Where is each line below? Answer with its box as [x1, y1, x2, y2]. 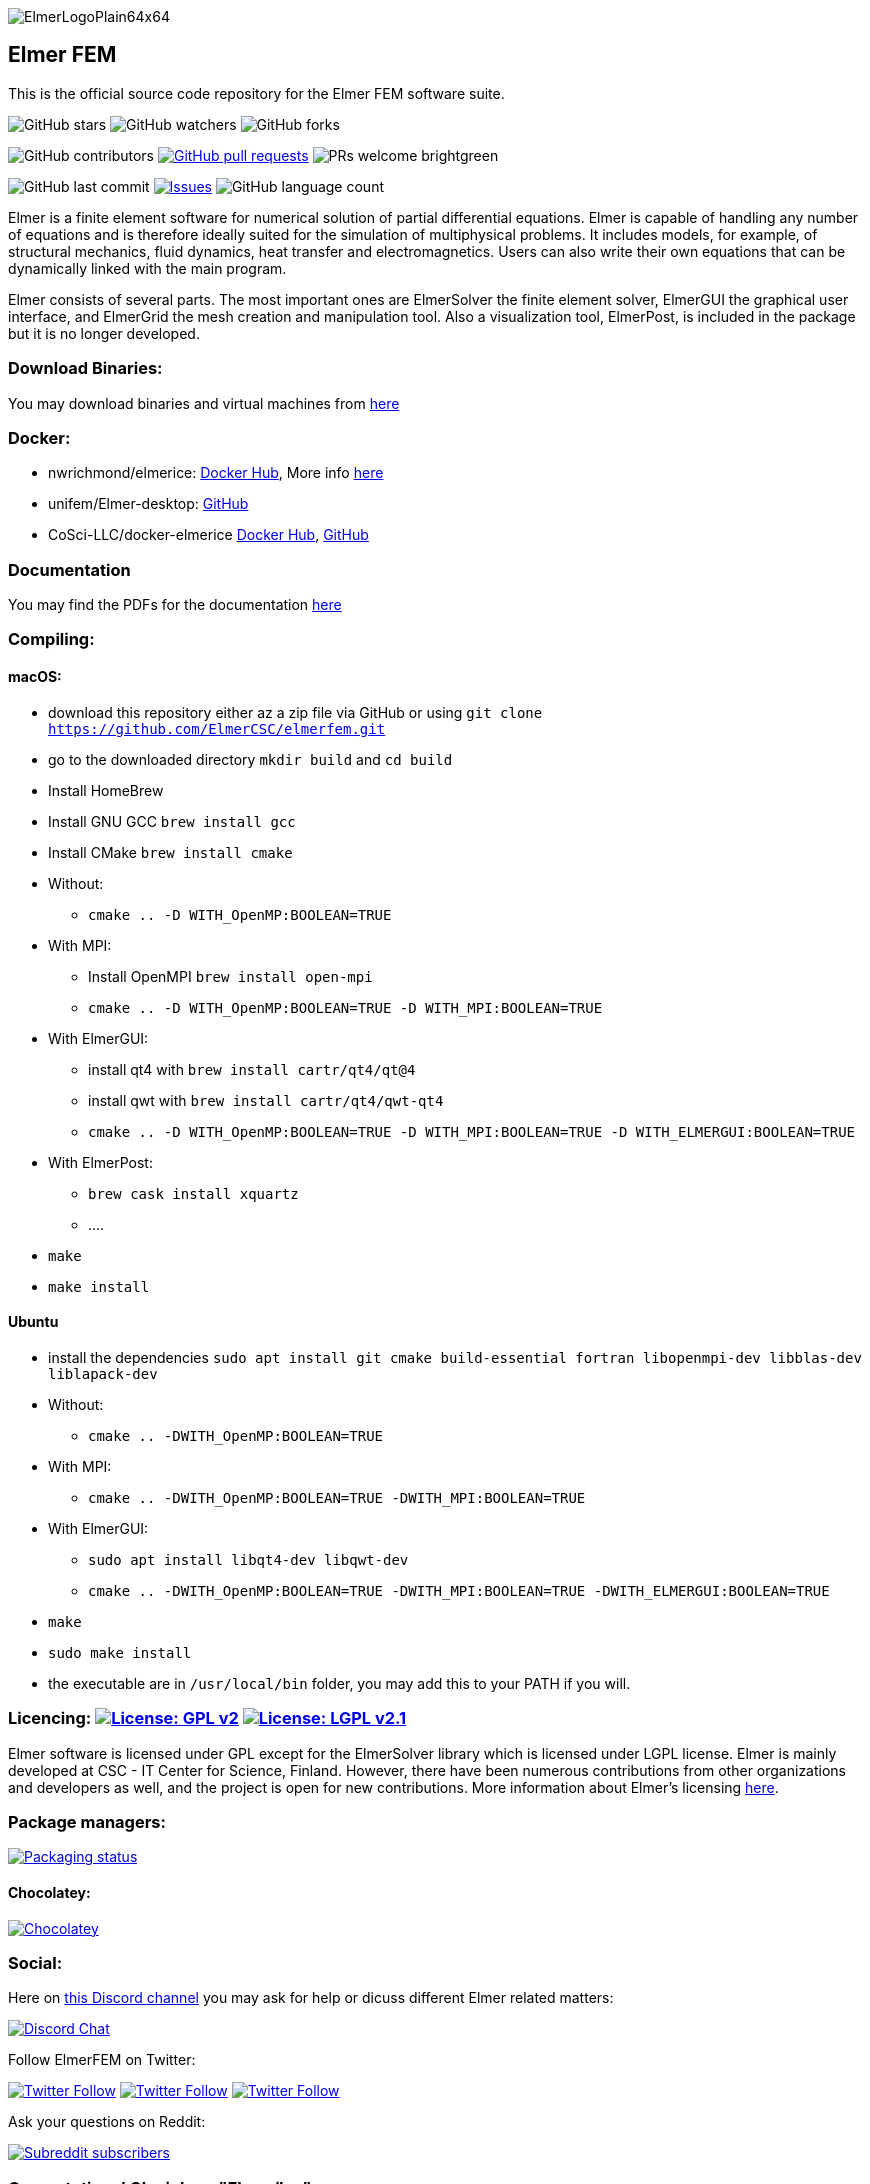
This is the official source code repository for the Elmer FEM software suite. [8, 84, 505, 102]
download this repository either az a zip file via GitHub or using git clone [48, 703, 543, 721]
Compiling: [8, 629, 95, 650]
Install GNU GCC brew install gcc [48, 812, 296, 830]
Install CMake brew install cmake [48, 843, 293, 861]
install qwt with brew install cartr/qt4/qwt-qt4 [88, 1091, 444, 1109]
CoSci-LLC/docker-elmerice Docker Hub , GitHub [48, 526, 369, 544]
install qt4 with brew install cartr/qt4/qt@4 [88, 1060, 416, 1078]
